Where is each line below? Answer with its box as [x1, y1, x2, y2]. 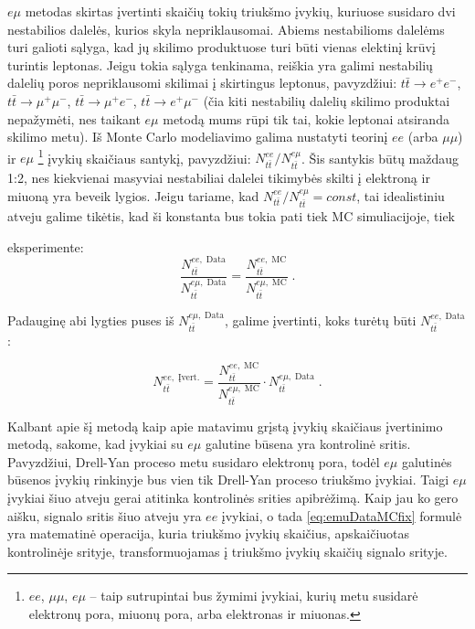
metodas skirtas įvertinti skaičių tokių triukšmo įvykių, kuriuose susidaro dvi [25, 2, 456, 20]
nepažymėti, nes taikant [7, 109, 141, 128]
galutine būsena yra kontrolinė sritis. [205, 434, 411, 453]
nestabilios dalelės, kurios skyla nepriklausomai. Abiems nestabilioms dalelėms [7, 19, 445, 38]
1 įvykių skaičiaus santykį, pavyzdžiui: [37, 145, 251, 167]
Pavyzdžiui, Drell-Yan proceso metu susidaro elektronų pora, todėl [7, 452, 380, 471]
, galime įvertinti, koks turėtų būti [224, 310, 417, 329]
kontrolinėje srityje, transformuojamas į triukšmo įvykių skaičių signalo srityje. [7, 541, 448, 560]
